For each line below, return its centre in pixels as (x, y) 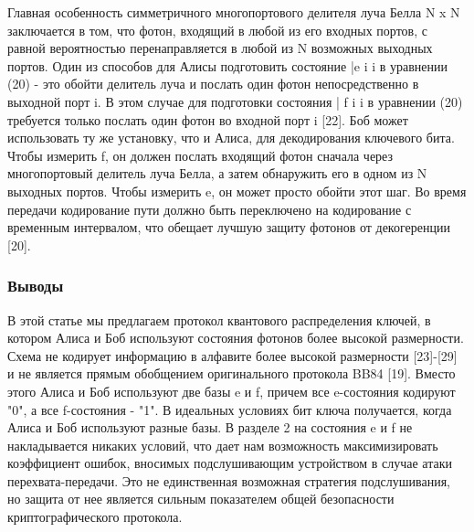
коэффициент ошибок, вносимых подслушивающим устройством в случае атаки (230, 463)
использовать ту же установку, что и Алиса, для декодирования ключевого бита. (231, 138)
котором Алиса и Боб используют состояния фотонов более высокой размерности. (236, 338)
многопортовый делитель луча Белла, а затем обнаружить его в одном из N (217, 173)
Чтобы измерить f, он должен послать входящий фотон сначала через (200, 155)
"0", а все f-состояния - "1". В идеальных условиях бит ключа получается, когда (230, 409)
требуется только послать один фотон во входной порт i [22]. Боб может (208, 119)
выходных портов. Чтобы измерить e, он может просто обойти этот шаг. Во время (237, 191)
